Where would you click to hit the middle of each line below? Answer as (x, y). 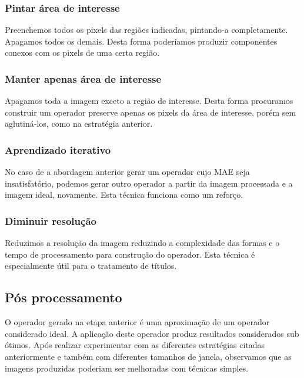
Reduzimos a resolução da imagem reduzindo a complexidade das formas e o (142, 243)
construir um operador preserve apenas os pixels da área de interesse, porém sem (151, 112)
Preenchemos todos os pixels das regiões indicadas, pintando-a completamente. (146, 30)
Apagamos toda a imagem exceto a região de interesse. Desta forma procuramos (149, 101)
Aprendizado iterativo (58, 149)
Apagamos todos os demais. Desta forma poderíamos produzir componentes (141, 41)
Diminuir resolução (51, 220)
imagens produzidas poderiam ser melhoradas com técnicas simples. (127, 368)
